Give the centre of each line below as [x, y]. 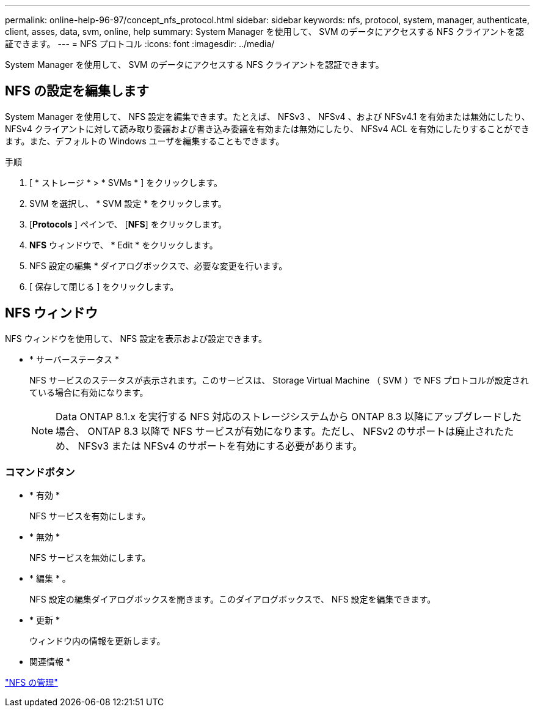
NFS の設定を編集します [77, 91]
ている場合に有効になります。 [89, 392]
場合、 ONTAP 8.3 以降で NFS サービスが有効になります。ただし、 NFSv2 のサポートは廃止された [280, 431]
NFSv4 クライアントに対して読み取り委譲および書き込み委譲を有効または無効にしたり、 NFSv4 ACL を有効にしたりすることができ [267, 128]
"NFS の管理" [31, 683]
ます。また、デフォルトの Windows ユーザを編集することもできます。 [145, 141]
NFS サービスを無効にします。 [90, 558]
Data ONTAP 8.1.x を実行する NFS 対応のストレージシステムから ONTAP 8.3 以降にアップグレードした [289, 416]
